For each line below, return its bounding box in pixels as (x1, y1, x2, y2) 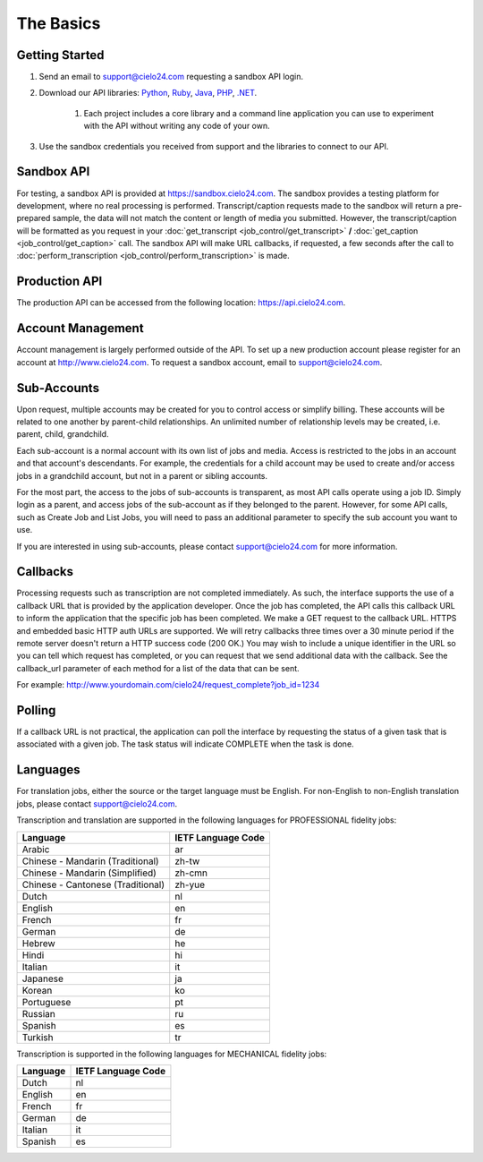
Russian (21, 1007, 55, 1020)
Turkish (21, 1030, 54, 1043)
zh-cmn (174, 867, 208, 879)
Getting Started (16, 47, 105, 63)
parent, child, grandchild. (16, 429, 109, 440)
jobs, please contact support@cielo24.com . (16, 798, 178, 809)
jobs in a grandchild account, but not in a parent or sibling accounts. (16, 470, 268, 481)
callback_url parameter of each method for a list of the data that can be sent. (16, 662, 300, 673)
